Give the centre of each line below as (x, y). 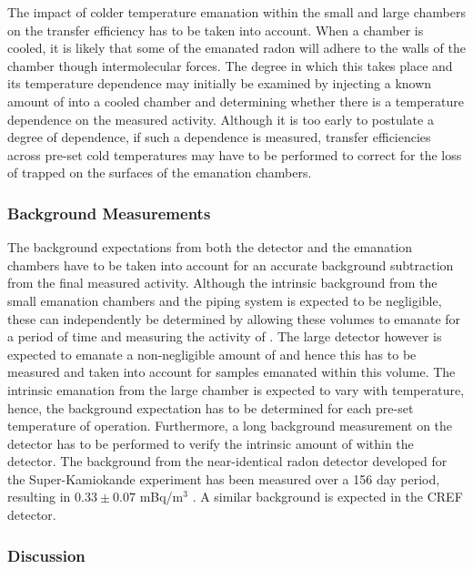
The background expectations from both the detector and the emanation (210, 247)
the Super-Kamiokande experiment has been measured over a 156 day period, (224, 478)
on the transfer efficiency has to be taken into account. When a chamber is (216, 30)
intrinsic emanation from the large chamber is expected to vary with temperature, (236, 389)
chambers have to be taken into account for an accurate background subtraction (231, 264)
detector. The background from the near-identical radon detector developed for (227, 461)
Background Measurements (109, 213)
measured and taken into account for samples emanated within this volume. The (231, 372)
